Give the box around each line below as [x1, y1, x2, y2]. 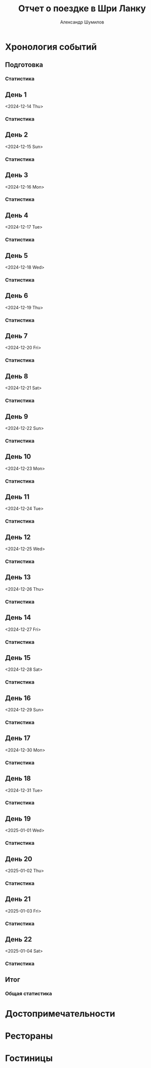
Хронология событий [5, 41, 97, 52]
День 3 [5, 171, 28, 179]
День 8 [5, 372, 28, 380]
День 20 [5, 854, 33, 863]
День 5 [5, 251, 28, 259]
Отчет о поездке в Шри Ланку [18, 3, 146, 14]
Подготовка [5, 61, 43, 69]
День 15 [5, 653, 31, 662]
